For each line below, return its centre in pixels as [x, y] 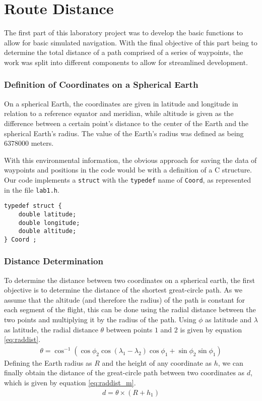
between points [129, 329]
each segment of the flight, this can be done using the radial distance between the [130, 309]
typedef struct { [33, 206]
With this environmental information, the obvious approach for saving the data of [130, 160]
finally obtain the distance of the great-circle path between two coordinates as [124, 373]
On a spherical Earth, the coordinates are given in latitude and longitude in [121, 103]
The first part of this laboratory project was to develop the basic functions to [123, 33]
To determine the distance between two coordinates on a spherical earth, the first [129, 280]
